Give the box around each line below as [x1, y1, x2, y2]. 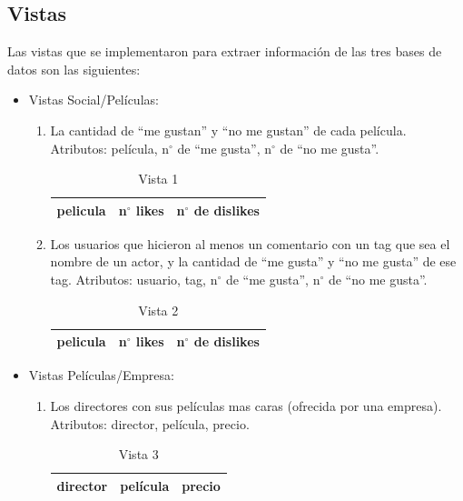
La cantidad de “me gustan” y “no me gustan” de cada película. [50, 120, 407, 139]
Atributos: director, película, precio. [50, 414, 250, 433]
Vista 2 [138, 300, 179, 319]
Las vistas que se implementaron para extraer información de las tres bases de [7, 42, 442, 61]
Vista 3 [118, 445, 159, 464]
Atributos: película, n [50, 138, 170, 157]
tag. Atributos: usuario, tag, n [50, 270, 218, 289]
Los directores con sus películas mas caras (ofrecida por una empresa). [50, 396, 442, 415]
